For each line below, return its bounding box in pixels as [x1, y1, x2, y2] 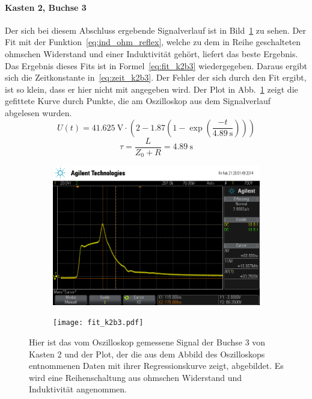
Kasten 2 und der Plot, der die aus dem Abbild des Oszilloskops [29, 347, 265, 360]
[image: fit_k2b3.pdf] [53, 318, 144, 327]
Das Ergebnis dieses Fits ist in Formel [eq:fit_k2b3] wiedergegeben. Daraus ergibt [5, 59, 308, 72]
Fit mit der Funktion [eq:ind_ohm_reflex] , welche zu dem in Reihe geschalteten [5, 36, 301, 48]
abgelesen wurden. [5, 106, 72, 119]
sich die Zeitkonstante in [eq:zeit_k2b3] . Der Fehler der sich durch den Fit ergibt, [5, 71, 307, 84]
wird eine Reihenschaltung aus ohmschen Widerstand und [29, 371, 242, 383]
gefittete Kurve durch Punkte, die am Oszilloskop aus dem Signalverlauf [5, 94, 271, 107]
